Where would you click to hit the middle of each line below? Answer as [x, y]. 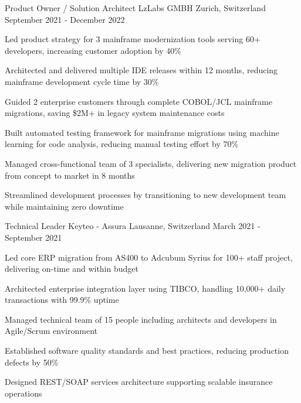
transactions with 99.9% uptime [62, 300]
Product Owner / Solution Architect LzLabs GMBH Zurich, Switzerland [135, 8]
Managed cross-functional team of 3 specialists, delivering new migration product [151, 163]
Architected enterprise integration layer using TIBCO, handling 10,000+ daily [145, 288]
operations [23, 393]
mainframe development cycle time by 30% [82, 81]
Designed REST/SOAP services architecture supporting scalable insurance [139, 382]
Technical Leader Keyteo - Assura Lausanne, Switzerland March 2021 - [133, 226]
